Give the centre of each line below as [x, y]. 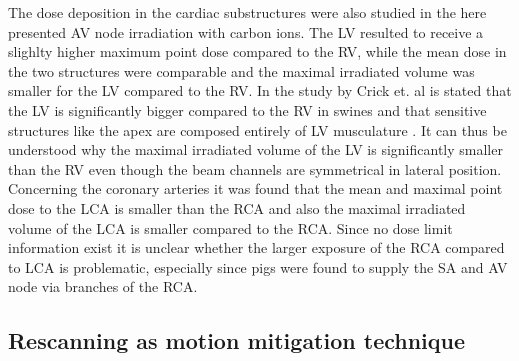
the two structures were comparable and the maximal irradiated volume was [241, 70]
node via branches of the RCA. [103, 286]
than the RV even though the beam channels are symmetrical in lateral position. [255, 168]
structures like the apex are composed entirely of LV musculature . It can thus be [257, 129]
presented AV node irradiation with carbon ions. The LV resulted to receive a [246, 31]
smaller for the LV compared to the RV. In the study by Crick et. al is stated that [260, 90]
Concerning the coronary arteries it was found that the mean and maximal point [255, 188]
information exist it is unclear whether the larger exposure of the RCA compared [256, 247]
